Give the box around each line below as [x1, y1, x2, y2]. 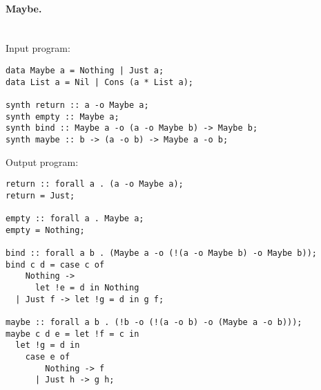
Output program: [6, 154, 79, 169]
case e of [25, 352, 70, 362]
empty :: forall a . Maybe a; [6, 214, 144, 224]
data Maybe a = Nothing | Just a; [6, 65, 164, 75]
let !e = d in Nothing [35, 283, 139, 293]
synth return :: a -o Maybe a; [6, 100, 149, 110]
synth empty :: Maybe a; [6, 111, 119, 122]
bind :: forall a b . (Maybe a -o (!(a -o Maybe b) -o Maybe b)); [6, 248, 318, 259]
